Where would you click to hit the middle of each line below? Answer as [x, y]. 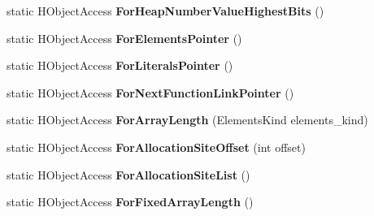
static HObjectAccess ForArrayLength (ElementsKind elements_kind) [187, 120]
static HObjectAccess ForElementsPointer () [124, 38]
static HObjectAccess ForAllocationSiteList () [128, 174]
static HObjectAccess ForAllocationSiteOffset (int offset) [156, 147]
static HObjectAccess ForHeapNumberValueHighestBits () [165, 11]
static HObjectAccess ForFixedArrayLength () [130, 202]
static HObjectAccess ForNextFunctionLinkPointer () [150, 92]
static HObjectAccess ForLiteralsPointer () [120, 65]
